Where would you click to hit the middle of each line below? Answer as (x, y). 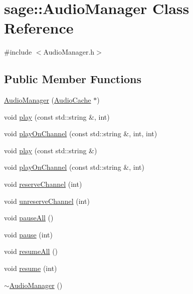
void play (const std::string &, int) (57, 116)
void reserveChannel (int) (43, 184)
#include (18, 52)
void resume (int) (31, 268)
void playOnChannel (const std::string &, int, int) (81, 133)
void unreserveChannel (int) (47, 201)
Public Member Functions (73, 79)
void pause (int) (28, 234)
